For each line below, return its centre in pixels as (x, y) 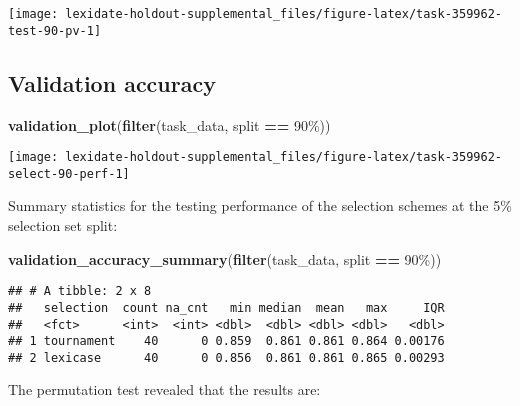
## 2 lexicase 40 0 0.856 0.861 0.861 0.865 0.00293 (226, 357)
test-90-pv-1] (55, 30)
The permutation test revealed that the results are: (164, 389)
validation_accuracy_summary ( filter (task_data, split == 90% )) (225, 258)
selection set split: (63, 225)
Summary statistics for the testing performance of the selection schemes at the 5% (260, 205)
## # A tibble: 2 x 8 (80, 291)
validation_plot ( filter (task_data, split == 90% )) (169, 124)
